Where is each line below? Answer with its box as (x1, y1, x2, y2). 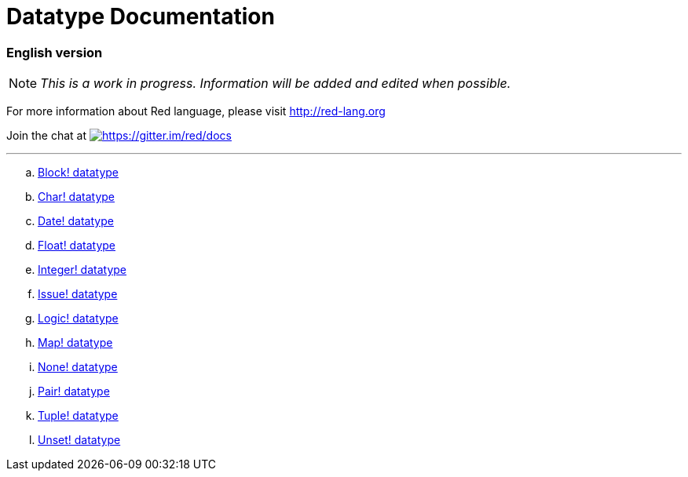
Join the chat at (6, 129, 87, 143)
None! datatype (38, 360, 118, 374)
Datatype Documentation (6, 3, 275, 30)
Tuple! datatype (38, 409, 119, 423)
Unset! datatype (38, 433, 121, 447)
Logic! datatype (38, 311, 119, 326)
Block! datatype (38, 166, 119, 180)
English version (6, 44, 103, 60)
